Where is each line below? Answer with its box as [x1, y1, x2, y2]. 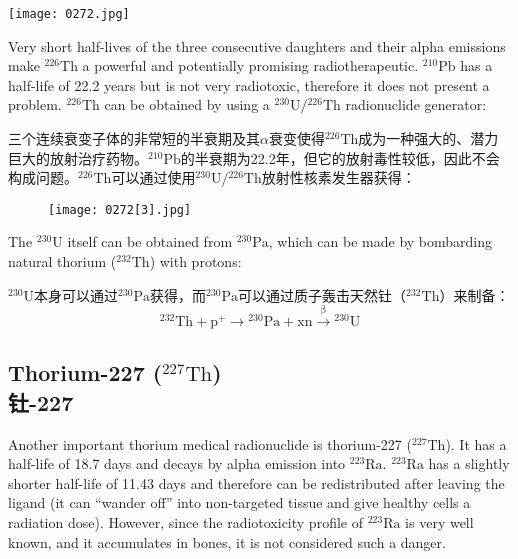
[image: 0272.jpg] [8, 7, 130, 21]
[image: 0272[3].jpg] [48, 202, 192, 217]
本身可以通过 [33, 284, 118, 305]
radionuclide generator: [345, 94, 487, 115]
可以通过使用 [111, 167, 196, 188]
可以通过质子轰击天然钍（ [238, 284, 407, 305]
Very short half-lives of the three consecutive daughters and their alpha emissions [8, 35, 506, 56]
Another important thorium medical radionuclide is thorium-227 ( [8, 433, 412, 454]
